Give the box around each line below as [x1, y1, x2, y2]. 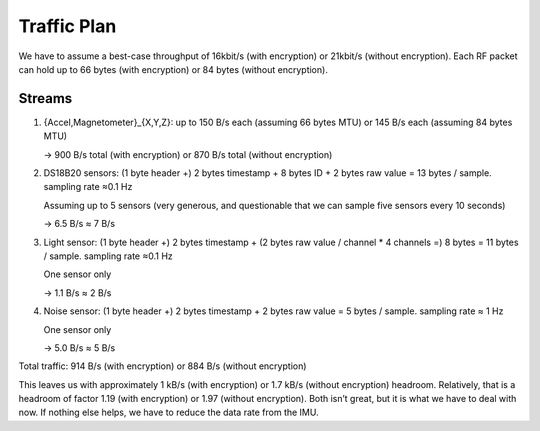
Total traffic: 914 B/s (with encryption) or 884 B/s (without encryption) [18, 360, 307, 372]
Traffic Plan [18, 15, 117, 37]
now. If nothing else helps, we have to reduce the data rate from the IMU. [18, 406, 319, 419]
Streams [18, 90, 73, 107]
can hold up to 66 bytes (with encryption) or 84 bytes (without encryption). [18, 63, 329, 75]
